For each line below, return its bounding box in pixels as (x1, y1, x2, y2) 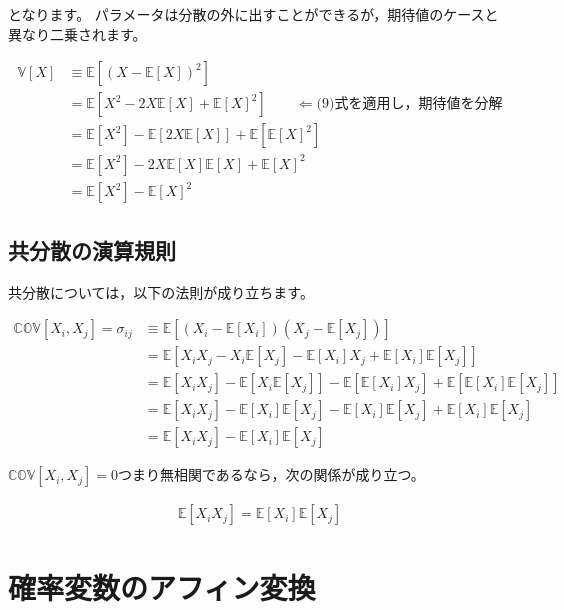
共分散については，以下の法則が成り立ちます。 (8, 281, 314, 302)
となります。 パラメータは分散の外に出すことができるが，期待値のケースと (8, 4, 499, 24)
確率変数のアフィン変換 (8, 566, 316, 607)
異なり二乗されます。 (8, 23, 147, 44)
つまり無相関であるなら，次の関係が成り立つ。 (117, 464, 425, 485)
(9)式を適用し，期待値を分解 (316, 97, 503, 112)
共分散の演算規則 (8, 234, 176, 265)
